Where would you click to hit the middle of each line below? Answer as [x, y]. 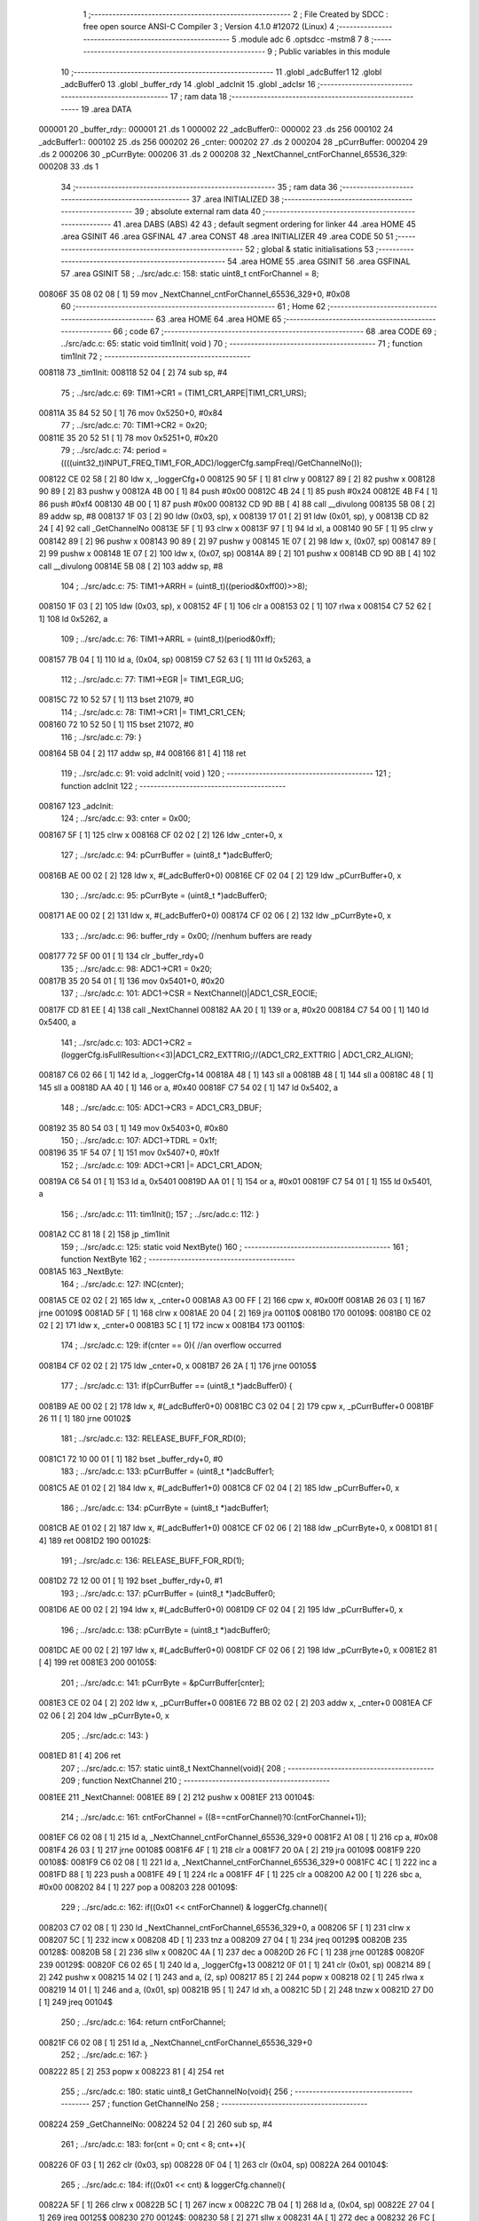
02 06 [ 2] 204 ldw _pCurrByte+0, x [104, 1716]
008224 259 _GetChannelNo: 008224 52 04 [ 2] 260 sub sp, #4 [156, 2124]
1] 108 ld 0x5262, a [73, 618]
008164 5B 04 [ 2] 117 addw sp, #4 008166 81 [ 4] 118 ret [142, 753]
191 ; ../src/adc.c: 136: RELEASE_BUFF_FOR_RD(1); [153, 1561]
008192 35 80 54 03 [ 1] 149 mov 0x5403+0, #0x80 [133, 1127]
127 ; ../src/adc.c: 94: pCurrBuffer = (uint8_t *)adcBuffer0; [167, 855]
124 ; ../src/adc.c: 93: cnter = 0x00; [126, 818]
